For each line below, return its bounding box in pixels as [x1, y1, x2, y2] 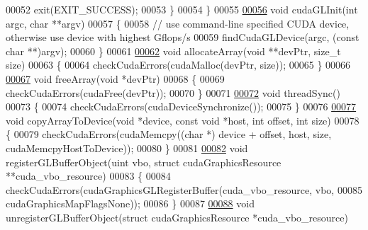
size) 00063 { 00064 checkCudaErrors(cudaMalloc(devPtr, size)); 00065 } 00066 [6, 57, 351, 72]
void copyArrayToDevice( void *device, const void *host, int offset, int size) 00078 [6, 113, 359, 127]
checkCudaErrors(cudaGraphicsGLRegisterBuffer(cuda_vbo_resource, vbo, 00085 [6, 182, 362, 197]
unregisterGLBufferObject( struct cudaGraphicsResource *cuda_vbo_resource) [6, 209, 348, 224]
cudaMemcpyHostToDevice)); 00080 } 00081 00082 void [6, 140, 248, 155]
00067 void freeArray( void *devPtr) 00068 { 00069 [6, 71, 225, 86]
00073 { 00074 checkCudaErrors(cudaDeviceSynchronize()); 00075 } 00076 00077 [6, 99, 357, 114]
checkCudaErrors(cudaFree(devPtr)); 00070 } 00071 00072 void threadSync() [6, 85, 340, 100]
